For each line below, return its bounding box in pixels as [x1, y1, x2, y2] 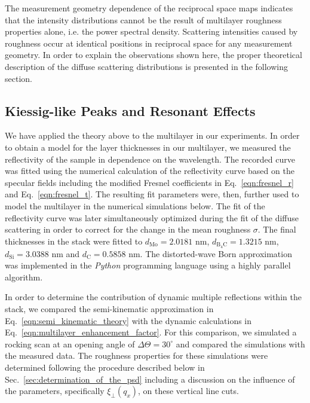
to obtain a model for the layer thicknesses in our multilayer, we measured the [5, 141, 291, 153]
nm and [51, 247, 80, 259]
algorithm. [5, 270, 43, 283]
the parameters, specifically [5, 384, 105, 397]
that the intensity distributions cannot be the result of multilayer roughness [5, 13, 282, 26]
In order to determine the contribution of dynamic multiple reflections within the [5, 291, 302, 303]
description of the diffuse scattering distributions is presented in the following [5, 60, 288, 72]
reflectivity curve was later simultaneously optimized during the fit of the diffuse [5, 211, 299, 224]
